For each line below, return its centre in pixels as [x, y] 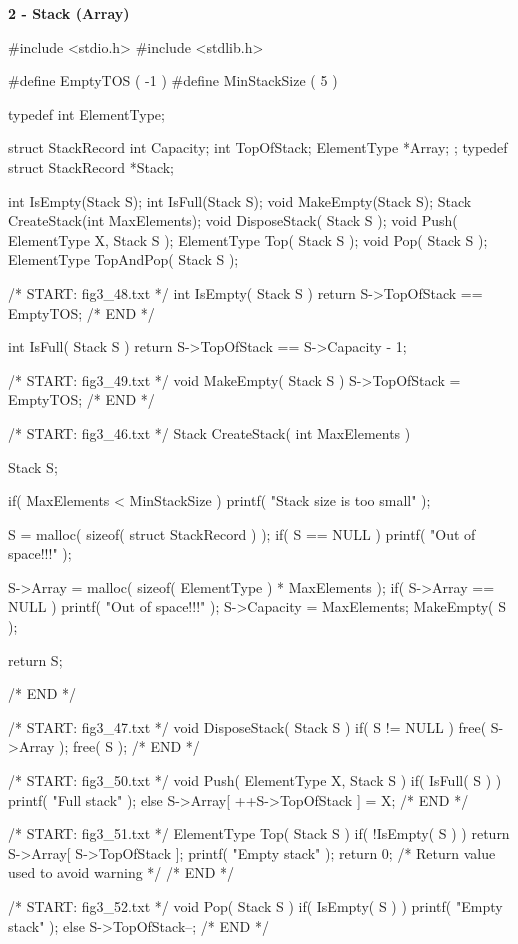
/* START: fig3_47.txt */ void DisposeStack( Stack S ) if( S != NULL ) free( [247, 726]
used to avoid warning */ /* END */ [121, 872]
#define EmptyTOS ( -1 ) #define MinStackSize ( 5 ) [173, 80]
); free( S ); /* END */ [129, 746]
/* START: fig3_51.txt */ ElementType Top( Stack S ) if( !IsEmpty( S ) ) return [259, 833]
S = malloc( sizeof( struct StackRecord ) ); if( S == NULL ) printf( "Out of [242, 533]
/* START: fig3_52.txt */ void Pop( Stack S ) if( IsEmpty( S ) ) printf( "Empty [255, 906]
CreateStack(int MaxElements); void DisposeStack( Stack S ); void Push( [233, 220]
